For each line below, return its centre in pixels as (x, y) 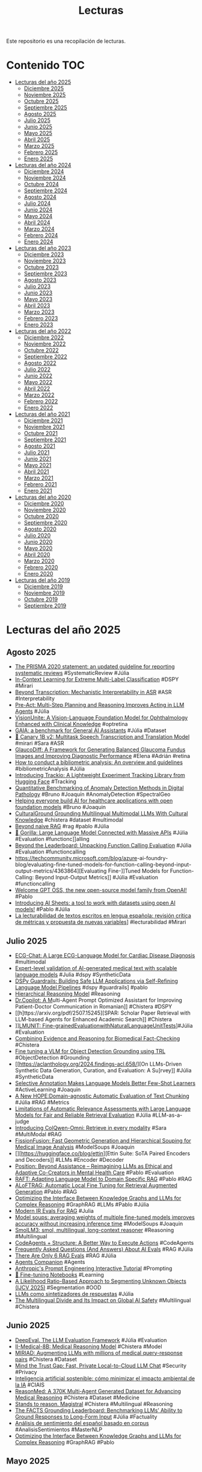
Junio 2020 (38, 542)
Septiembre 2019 (45, 606)
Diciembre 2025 (44, 88)
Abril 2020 (37, 555)
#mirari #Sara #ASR (39, 744)
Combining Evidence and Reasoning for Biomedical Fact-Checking (97, 1038)
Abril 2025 (37, 139)
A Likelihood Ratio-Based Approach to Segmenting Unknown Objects (100, 1281)
